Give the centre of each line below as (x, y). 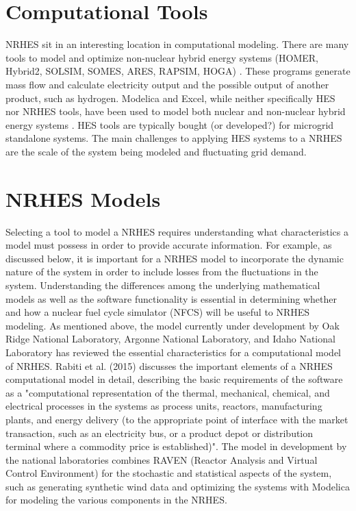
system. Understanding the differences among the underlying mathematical (163, 285)
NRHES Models (83, 198)
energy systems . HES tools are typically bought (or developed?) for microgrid (170, 124)
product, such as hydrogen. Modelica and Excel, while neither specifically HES (170, 98)
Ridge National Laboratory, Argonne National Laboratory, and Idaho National (170, 339)
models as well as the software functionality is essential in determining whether (171, 298)
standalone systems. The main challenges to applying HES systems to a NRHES (174, 138)
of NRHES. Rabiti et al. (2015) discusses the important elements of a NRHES (169, 365)
